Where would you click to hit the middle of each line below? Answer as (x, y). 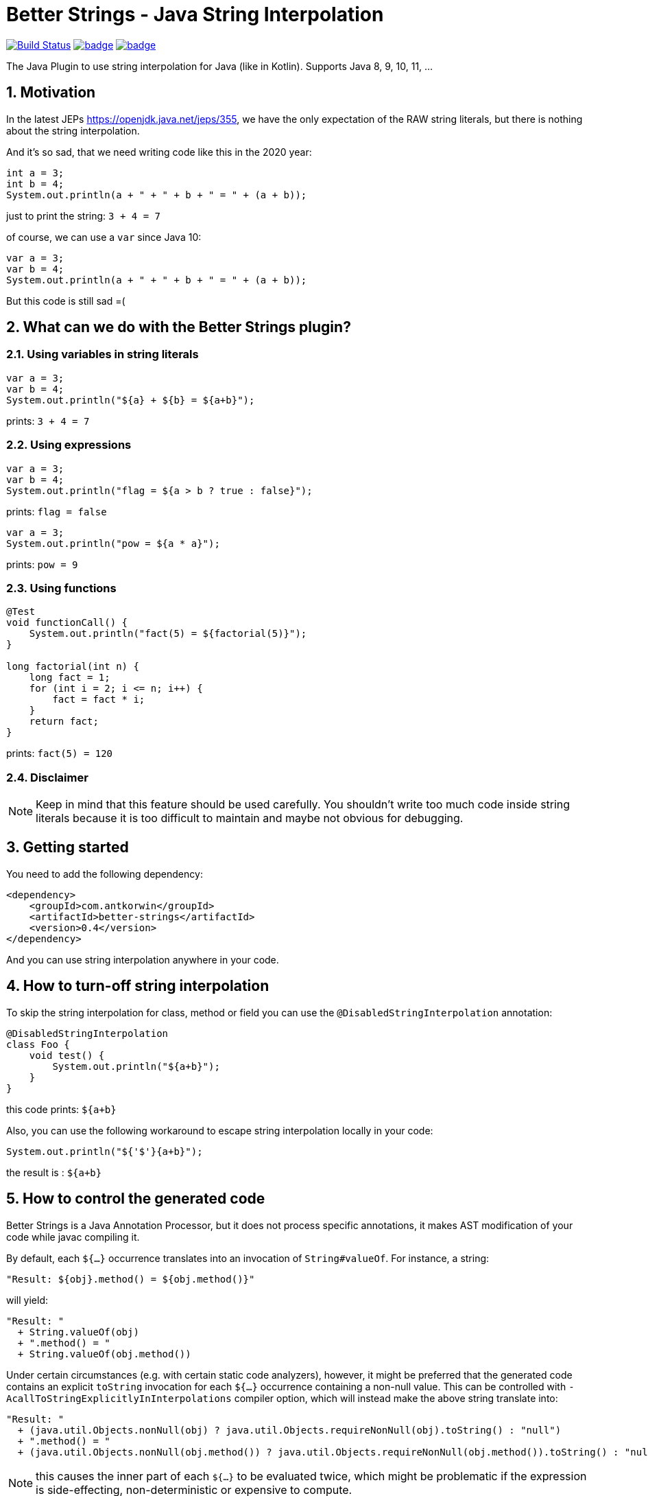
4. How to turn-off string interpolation (138, 986)
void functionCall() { (67, 623)
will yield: (27, 1300)
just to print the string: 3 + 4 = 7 (83, 215)
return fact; (64, 722)
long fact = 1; (70, 678)
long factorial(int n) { (73, 667)
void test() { (67, 1055)
